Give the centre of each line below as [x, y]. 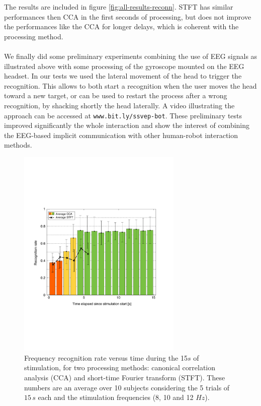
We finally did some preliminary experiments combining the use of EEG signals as [131, 56]
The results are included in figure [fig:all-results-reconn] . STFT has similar [119, 7]
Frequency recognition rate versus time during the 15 [106, 357]
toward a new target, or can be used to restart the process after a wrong [116, 95]
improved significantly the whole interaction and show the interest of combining [127, 125]
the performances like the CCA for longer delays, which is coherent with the [121, 26]
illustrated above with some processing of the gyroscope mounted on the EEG [124, 66]
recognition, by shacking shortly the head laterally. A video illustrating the [119, 105]
